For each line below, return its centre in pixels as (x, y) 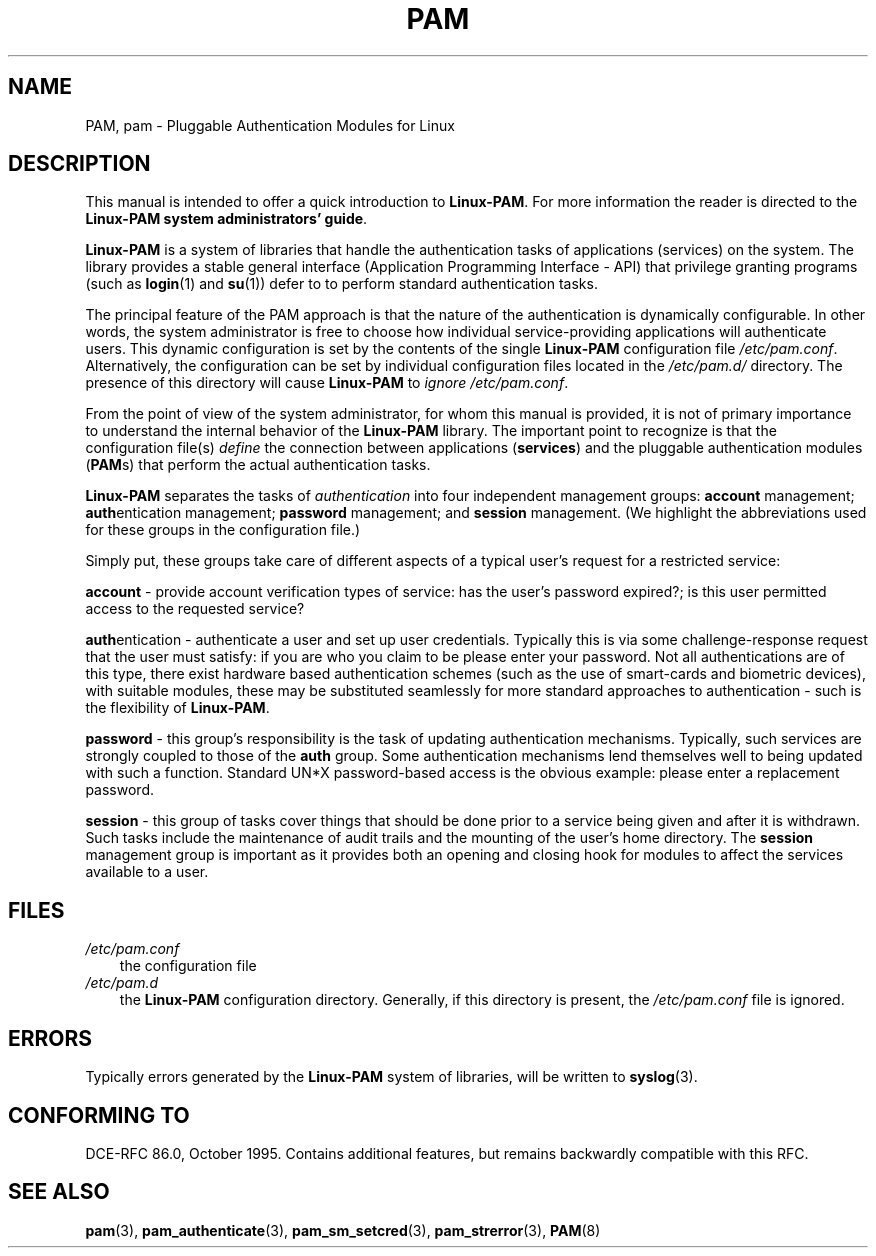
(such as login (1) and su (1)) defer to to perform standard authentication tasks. (341, 284)
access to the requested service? (195, 609)
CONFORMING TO (99, 1115)
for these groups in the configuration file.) (223, 530)
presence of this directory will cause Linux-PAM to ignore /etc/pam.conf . (327, 383)
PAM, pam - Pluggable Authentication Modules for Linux (270, 125)
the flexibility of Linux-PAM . (177, 708)
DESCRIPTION (79, 164)
